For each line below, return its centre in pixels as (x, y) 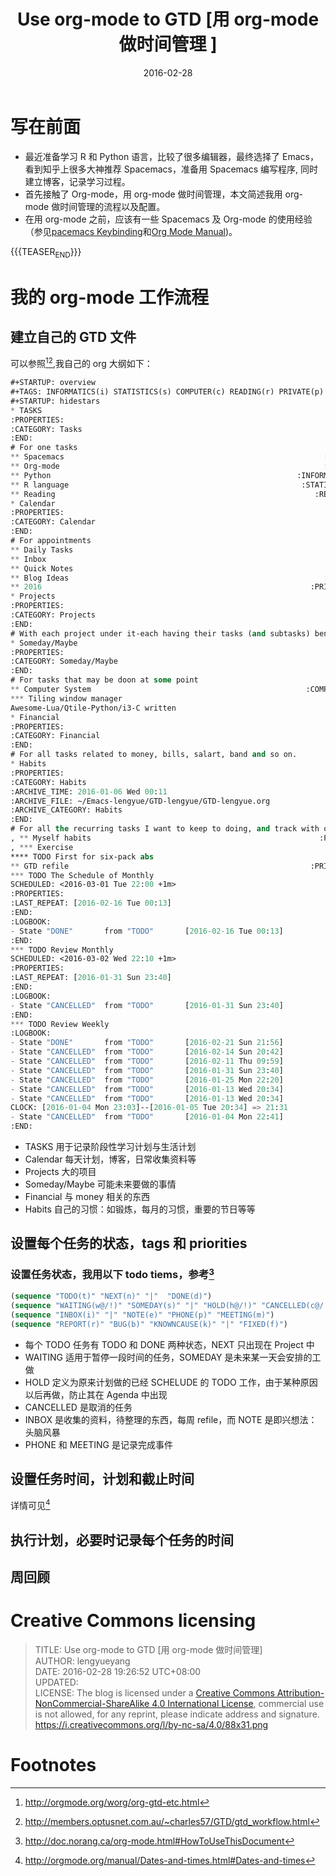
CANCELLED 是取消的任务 (78, 1407)
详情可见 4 (30, 1505)
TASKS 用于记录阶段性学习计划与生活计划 (110, 1147)
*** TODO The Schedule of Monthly (82, 875)
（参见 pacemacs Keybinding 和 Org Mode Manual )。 (131, 231)
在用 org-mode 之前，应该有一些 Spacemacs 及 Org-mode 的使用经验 (168, 219)
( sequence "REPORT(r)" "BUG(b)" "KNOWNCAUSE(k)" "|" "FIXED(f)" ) (149, 1324)
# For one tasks (44, 448)
